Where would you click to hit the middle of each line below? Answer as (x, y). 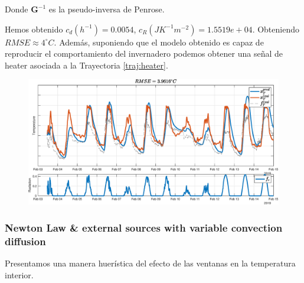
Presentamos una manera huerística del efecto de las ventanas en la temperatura (150, 263)
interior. (19, 274)
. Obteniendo (276, 29)
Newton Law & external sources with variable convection (144, 227)
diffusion (25, 241)
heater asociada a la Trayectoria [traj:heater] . (86, 65)
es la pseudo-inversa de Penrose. (107, 9)
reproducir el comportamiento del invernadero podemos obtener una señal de (144, 53)
